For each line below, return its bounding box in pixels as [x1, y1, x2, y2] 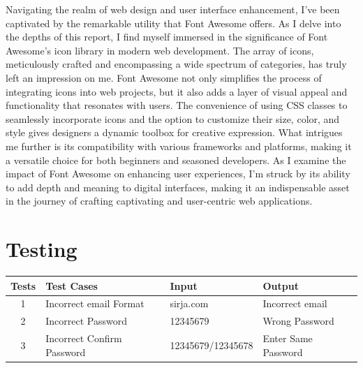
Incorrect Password [45, 314, 127, 328]
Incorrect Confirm [45, 331, 122, 346]
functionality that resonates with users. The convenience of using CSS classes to [6, 98, 348, 112]
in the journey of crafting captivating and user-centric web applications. [6, 193, 313, 208]
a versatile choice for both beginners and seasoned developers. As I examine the [6, 152, 346, 167]
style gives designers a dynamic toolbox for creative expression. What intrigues [6, 125, 343, 140]
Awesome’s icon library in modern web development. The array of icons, [6, 43, 314, 57]
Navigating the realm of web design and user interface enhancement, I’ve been [6, 2, 340, 16]
